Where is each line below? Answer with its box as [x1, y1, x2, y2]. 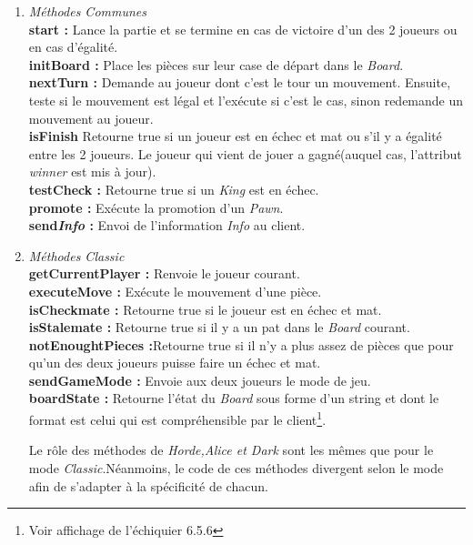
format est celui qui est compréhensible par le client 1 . [28, 408, 327, 429]
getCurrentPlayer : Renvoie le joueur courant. [28, 264, 300, 283]
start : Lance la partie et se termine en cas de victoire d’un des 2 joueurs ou [28, 19, 458, 38]
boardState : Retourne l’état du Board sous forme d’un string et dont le [28, 389, 439, 408]
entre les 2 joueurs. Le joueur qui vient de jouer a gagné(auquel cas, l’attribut [28, 144, 462, 163]
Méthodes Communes [28, 2, 147, 20]
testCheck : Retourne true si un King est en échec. [28, 179, 319, 198]
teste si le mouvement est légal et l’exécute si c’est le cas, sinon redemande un [28, 90, 464, 109]
